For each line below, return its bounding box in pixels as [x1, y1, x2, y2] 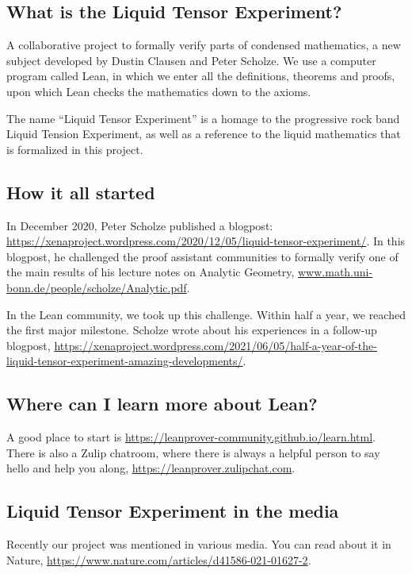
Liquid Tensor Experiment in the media [6, 499, 339, 523]
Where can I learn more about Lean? [6, 391, 318, 416]
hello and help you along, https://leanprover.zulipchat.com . [6, 460, 296, 476]
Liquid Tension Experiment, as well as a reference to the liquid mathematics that [6, 125, 401, 142]
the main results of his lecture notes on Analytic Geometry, [6, 264, 295, 280]
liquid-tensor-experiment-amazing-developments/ [6, 352, 243, 369]
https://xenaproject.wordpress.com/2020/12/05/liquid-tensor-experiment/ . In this [6, 233, 406, 249]
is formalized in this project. [6, 141, 143, 157]
